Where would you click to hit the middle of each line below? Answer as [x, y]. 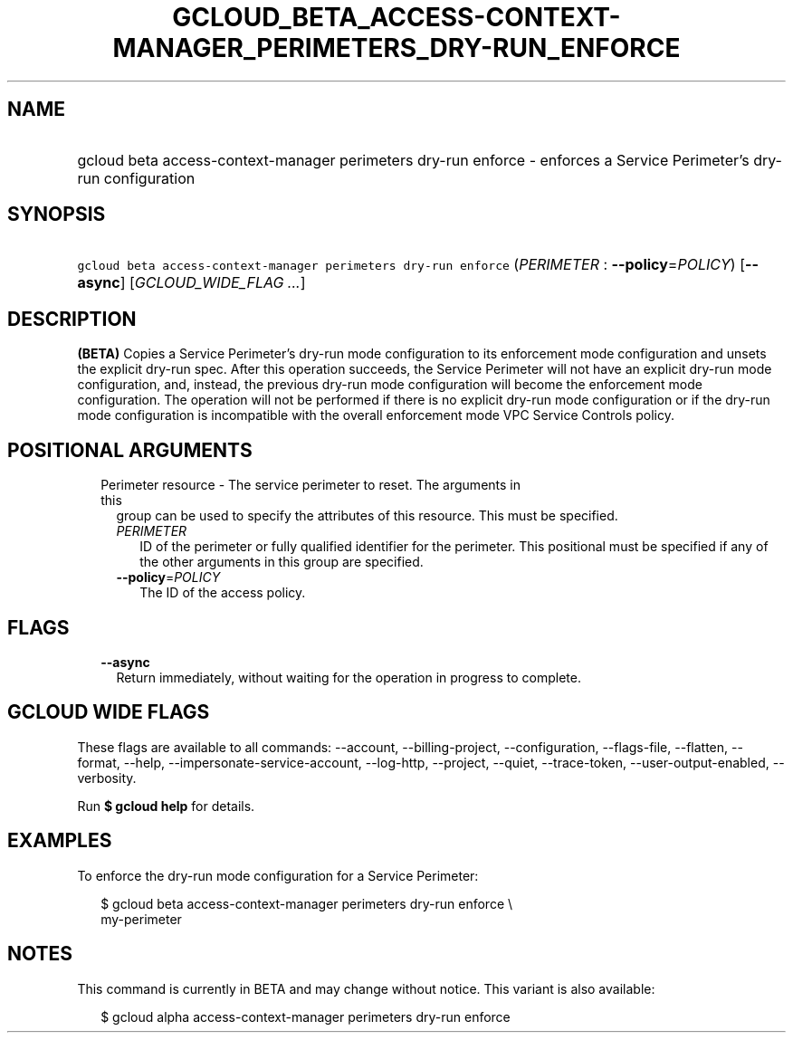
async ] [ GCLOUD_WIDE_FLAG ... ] [191, 283]
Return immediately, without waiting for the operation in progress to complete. [349, 677]
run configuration [136, 178]
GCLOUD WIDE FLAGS [109, 712]
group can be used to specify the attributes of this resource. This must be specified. [367, 516]
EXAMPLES [60, 841]
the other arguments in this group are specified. [282, 562]
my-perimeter [141, 919]
